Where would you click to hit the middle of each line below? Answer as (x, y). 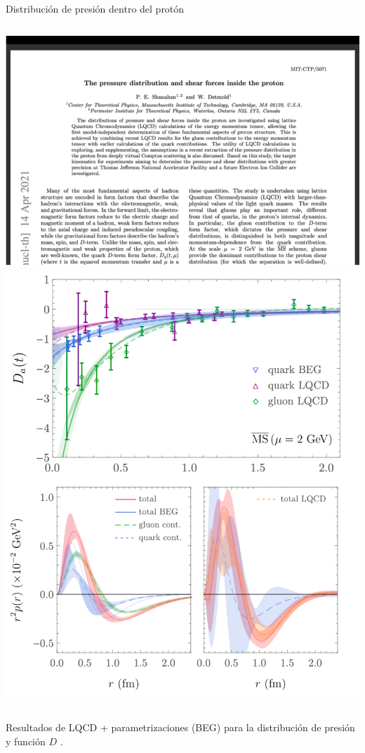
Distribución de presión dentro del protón (95, 8)
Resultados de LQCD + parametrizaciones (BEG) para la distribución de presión (180, 727)
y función (26, 741)
